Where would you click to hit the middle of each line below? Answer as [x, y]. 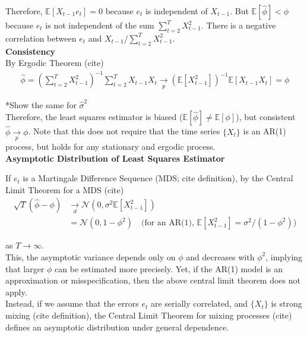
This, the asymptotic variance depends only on [91, 256]
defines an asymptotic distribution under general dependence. [117, 327]
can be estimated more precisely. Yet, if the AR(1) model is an [169, 268]
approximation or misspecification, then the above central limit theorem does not [153, 280]
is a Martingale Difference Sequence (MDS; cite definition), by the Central [158, 178]
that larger [25, 268]
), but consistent [266, 117]
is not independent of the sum [100, 25]
